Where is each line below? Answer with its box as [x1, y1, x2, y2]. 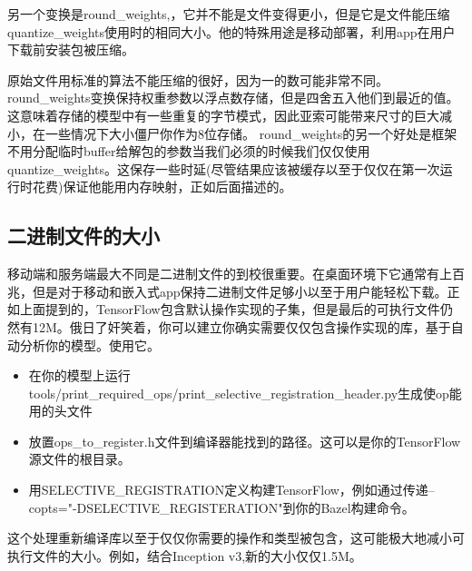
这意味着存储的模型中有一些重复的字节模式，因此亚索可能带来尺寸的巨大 [7, 105, 439, 124]
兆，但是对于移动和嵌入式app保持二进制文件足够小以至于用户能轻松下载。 [7, 281, 447, 300]
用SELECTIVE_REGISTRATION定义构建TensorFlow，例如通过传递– [28, 480, 435, 499]
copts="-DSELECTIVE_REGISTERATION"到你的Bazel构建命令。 [28, 497, 415, 517]
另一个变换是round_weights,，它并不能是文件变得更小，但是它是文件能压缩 [7, 5, 450, 23]
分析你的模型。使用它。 [19, 335, 160, 354]
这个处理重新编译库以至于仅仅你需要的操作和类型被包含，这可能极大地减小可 [7, 528, 465, 547]
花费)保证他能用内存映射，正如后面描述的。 [32, 177, 292, 196]
